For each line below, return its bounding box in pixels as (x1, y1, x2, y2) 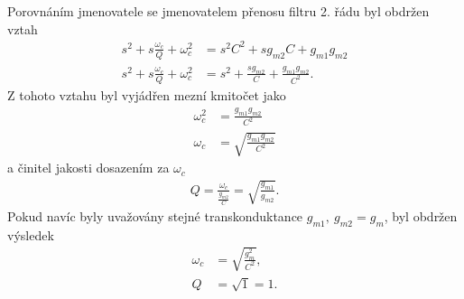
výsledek (7, 225, 54, 244)
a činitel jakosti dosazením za (7, 158, 170, 177)
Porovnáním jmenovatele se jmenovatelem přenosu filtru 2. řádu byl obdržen (7, 2, 430, 20)
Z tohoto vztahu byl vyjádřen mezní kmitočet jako (7, 85, 286, 104)
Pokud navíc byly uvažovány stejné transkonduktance (7, 206, 303, 225)
